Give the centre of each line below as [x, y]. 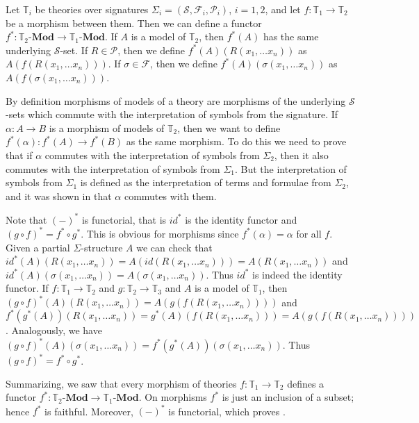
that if [19, 155]
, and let [283, 9]
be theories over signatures [92, 9]
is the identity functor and [241, 219]
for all [309, 233]
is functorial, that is [124, 219]
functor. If [27, 288]
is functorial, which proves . [227, 411]
